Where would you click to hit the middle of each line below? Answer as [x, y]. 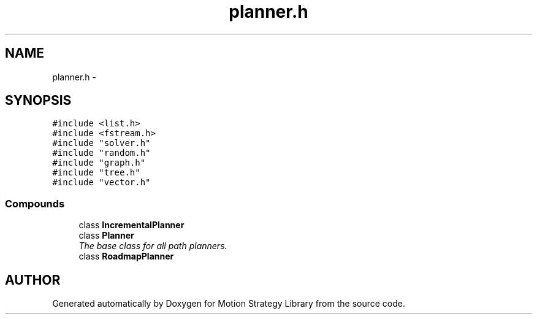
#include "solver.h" [101, 143]
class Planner [106, 236]
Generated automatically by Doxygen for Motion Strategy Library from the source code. [229, 304]
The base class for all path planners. [153, 246]
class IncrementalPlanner [131, 225]
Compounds [35, 203]
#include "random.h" [101, 153]
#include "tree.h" [96, 173]
